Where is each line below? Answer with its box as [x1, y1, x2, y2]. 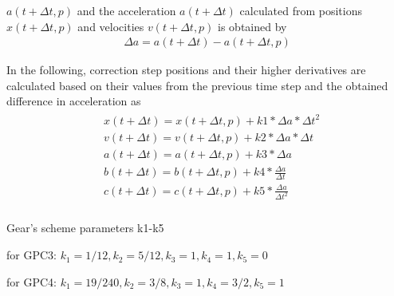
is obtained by [218, 18, 287, 34]
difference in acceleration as [6, 93, 141, 109]
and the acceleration [77, 2, 176, 18]
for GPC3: [6, 247, 57, 263]
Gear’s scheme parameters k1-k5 [6, 219, 164, 236]
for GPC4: [6, 273, 57, 290]
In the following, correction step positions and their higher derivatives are [6, 61, 366, 78]
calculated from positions [239, 2, 362, 18]
